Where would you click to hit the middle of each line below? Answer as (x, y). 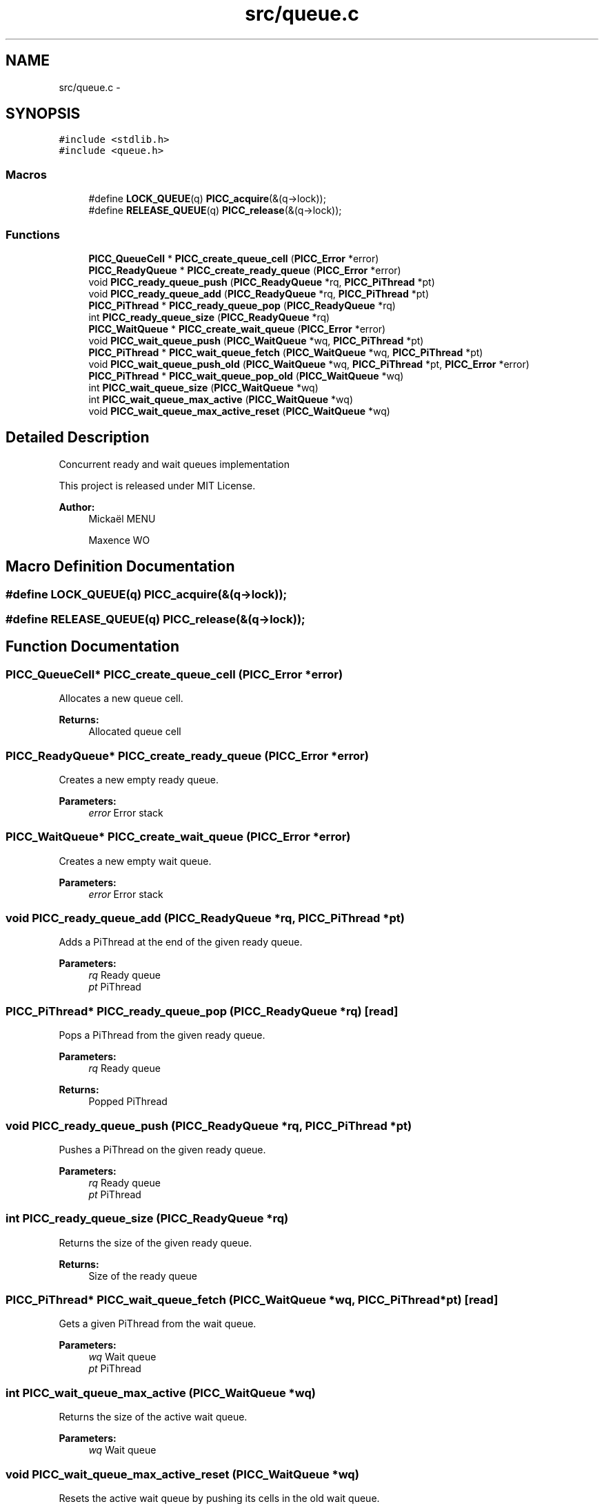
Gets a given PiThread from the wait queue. (158, 1324)
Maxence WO (119, 540)
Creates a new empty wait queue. (135, 861)
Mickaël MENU (122, 518)
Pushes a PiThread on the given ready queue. (162, 1149)
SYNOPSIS (43, 114)
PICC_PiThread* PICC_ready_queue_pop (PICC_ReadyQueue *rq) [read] (202, 1011)
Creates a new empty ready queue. (139, 779)
